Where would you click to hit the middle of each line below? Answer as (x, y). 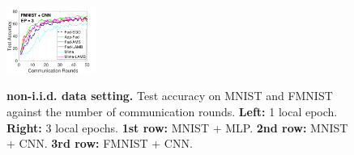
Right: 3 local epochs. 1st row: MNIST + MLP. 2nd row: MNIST (177, 127)
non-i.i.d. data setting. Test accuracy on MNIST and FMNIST (170, 96)
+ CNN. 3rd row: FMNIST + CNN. (100, 143)
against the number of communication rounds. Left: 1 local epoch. (172, 111)
